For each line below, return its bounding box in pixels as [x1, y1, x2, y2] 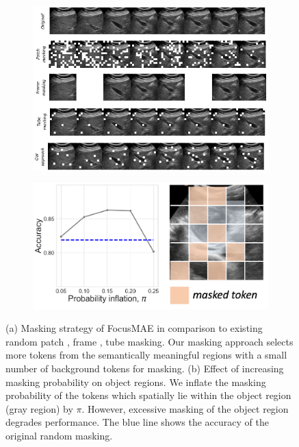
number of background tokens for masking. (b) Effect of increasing [5, 361, 284, 376]
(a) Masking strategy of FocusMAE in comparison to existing [5, 321, 263, 335]
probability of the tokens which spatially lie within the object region [5, 388, 291, 402]
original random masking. [5, 428, 113, 442]
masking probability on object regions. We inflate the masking [5, 374, 266, 389]
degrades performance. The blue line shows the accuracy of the [5, 415, 269, 429]
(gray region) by [5, 401, 73, 415]
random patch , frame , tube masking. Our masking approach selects [5, 334, 294, 348]
